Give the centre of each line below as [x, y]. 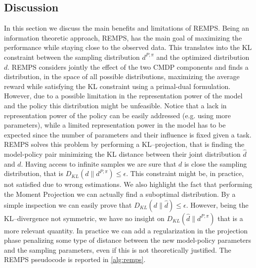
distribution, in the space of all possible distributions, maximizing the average [122, 76]
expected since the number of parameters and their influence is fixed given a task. [128, 134]
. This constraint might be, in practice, [185, 173]
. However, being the [217, 204]
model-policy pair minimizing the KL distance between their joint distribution [122, 154]
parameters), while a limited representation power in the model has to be [115, 125]
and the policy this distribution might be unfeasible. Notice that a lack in [115, 105]
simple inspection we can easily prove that [68, 204]
